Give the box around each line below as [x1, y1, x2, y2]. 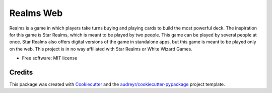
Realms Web [9, 7, 63, 18]
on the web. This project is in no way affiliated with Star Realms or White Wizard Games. [9, 45, 192, 52]
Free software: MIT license [22, 55, 78, 61]
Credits [9, 68, 33, 76]
